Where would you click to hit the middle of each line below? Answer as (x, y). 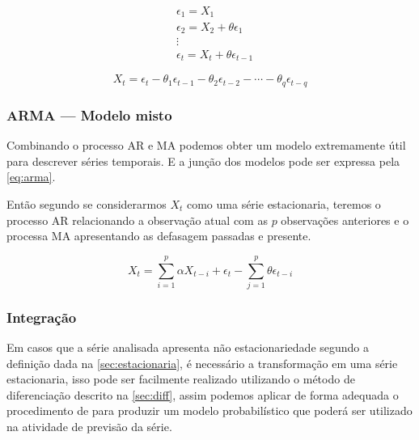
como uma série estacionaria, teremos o (284, 203)
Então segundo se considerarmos (87, 203)
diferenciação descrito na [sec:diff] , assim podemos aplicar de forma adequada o (203, 394)
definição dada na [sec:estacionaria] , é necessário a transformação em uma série (202, 363)
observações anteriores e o (345, 220)
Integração (42, 317)
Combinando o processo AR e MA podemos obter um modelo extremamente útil (206, 145)
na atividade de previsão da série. (89, 427)
